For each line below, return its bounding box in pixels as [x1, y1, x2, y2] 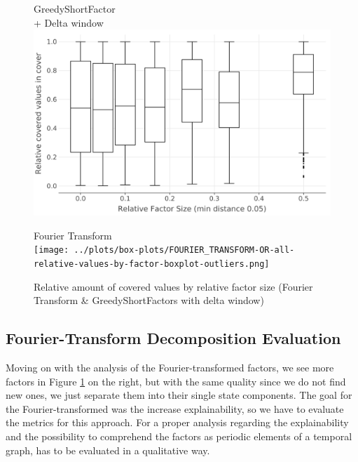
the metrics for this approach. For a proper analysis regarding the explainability [6, 415, 349, 430]
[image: [34, 245, 69, 256]
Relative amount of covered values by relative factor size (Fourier [34, 279, 313, 293]
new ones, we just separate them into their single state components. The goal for [6, 388, 352, 402]
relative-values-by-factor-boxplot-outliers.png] [34, 259, 270, 270]
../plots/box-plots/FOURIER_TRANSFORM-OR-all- [74, 245, 295, 256]
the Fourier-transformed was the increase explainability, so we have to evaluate [6, 401, 344, 416]
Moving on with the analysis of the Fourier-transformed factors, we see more [6, 360, 334, 375]
